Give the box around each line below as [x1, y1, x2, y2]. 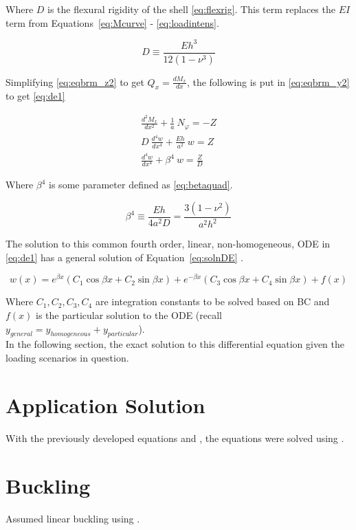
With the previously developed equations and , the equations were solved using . [5, 430, 344, 445]
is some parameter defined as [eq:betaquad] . [49, 177, 233, 192]
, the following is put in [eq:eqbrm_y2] [186, 74, 350, 89]
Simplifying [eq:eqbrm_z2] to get [5, 74, 144, 89]
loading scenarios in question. [5, 351, 129, 365]
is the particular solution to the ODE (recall [36, 308, 222, 322]
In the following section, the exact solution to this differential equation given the [5, 337, 344, 351]
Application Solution [5, 390, 205, 419]
